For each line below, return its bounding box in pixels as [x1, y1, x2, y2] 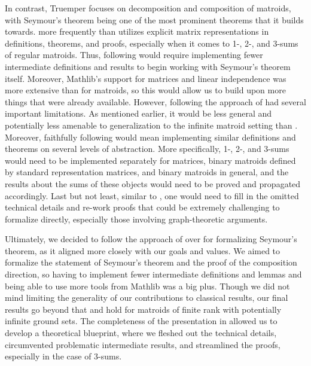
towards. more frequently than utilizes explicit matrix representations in [5, 25, 269, 38]
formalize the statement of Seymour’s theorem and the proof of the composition [5, 256, 297, 269]
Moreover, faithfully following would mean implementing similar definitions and [5, 130, 296, 143]
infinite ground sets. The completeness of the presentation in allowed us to [5, 315, 278, 327]
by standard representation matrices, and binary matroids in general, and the [5, 166, 289, 178]
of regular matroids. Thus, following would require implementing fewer [5, 48, 263, 61]
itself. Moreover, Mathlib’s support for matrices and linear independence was [5, 72, 286, 84]
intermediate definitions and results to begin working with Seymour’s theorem [5, 60, 291, 72]
